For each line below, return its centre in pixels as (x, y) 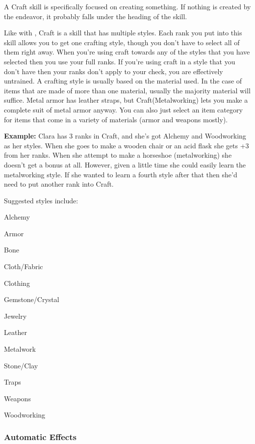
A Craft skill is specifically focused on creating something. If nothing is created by (127, 6)
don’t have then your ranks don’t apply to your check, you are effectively (114, 71)
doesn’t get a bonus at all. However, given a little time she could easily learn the (125, 164)
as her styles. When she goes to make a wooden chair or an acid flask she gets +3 (127, 145)
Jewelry (15, 316)
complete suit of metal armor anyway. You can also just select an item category (123, 109)
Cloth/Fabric (24, 266)
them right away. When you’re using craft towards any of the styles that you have (127, 52)
